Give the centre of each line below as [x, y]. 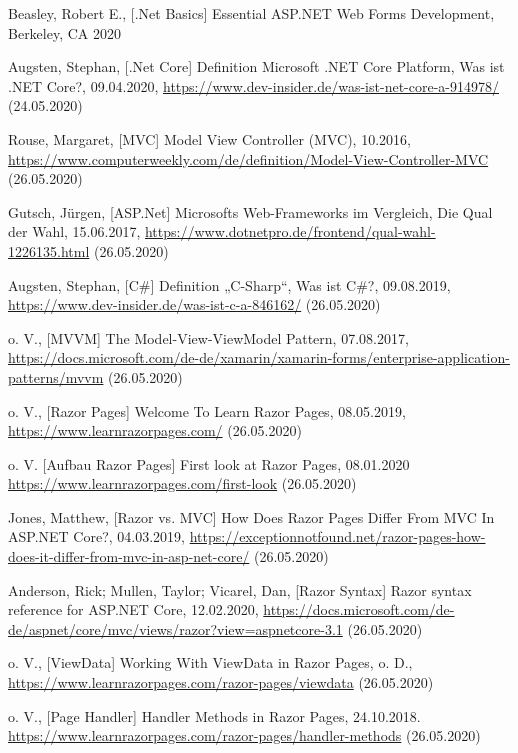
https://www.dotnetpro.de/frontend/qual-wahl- [290, 231]
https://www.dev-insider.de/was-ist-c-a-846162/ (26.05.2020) [194, 304]
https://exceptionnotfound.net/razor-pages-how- [337, 536]
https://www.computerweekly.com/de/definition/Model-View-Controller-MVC [248, 158]
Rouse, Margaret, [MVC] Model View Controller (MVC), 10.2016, [209, 138]
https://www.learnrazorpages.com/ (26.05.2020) [155, 430]
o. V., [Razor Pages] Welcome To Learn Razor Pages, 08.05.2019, [207, 410]
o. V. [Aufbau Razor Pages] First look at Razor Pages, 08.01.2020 [209, 463]
